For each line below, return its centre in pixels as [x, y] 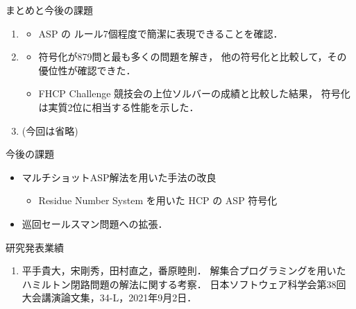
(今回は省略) [50, 130]
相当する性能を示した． [145, 107]
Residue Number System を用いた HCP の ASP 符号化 [158, 200]
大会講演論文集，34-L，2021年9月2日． [109, 298]
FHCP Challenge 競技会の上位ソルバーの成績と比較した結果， [178, 93]
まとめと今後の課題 [49, 10]
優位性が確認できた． [87, 70]
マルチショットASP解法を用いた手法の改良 [119, 177]
